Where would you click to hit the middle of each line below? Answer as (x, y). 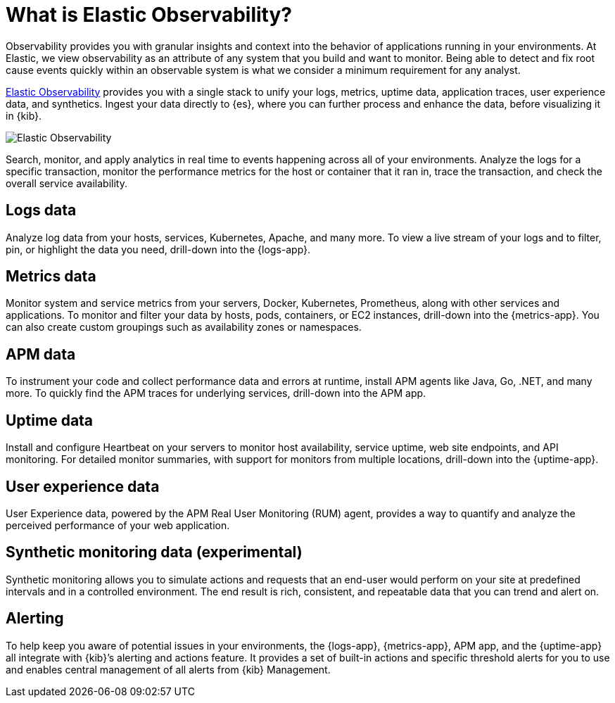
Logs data (41, 210)
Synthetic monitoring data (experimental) (154, 552)
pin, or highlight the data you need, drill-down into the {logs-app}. (158, 249)
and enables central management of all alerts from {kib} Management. (168, 669)
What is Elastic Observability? (149, 15)
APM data (41, 354)
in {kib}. (24, 115)
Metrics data (51, 277)
